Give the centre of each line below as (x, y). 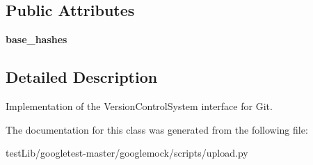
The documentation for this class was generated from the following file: (157, 129)
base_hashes (37, 39)
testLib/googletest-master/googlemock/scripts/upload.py (127, 153)
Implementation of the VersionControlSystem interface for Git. (139, 106)
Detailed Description (82, 77)
